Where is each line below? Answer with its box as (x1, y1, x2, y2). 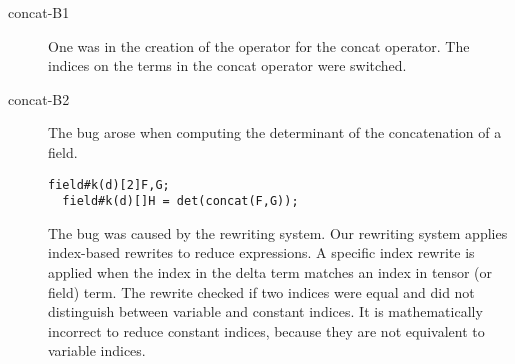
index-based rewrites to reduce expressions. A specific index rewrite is (48, 242, 475, 263)
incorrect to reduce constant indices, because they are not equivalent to (48, 320, 485, 341)
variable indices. (48, 340, 146, 361)
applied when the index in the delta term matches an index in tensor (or (48, 262, 492, 283)
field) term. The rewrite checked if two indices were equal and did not (48, 281, 475, 302)
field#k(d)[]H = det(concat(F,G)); (62, 194, 299, 209)
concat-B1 (8, 2, 70, 22)
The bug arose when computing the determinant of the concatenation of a (48, 122, 502, 143)
